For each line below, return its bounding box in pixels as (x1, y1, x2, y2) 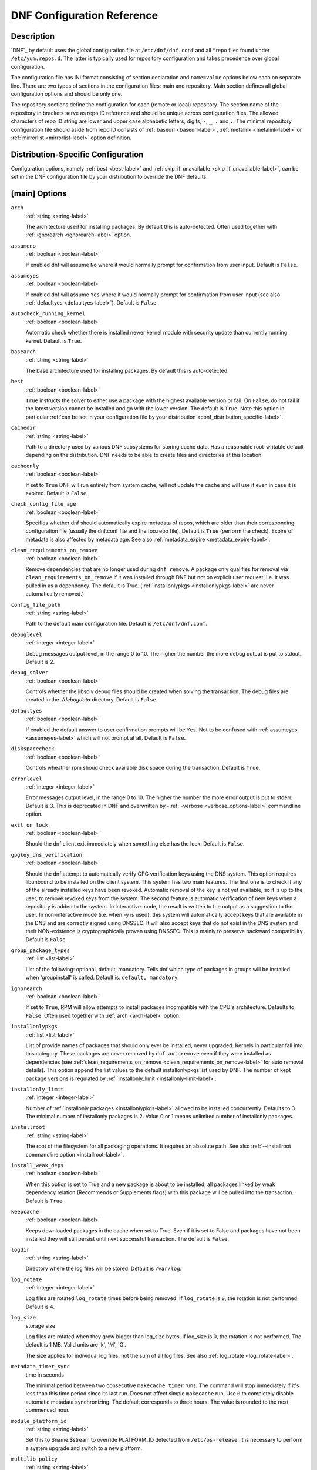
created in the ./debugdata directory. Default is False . (25, 696, 158, 703)
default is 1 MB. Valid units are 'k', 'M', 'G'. (25, 1341, 126, 1348)
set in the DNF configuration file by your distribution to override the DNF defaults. (11, 173, 208, 181)
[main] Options (11, 189, 67, 199)
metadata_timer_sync (11, 1363, 70, 1370)
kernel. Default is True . (25, 337, 82, 344)
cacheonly (11, 462, 39, 469)
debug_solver (11, 669, 49, 676)
